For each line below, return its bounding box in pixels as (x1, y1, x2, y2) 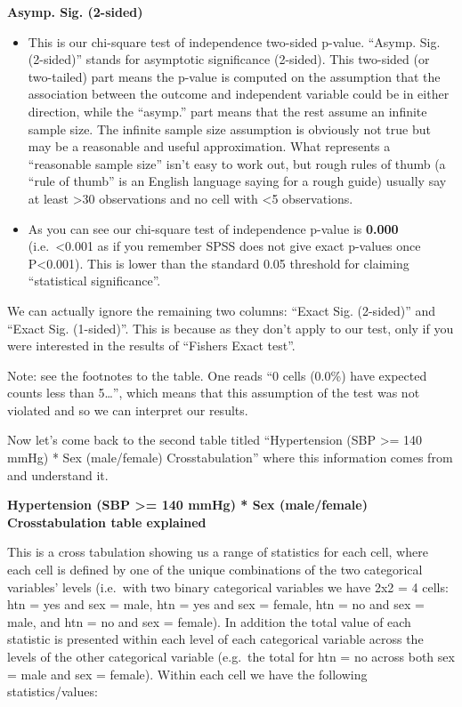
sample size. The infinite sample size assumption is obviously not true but (28, 119, 431, 138)
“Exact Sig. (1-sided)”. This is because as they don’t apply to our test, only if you (7, 318, 454, 337)
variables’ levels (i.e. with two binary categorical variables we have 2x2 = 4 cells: (7, 577, 449, 596)
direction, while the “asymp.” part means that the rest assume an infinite (28, 101, 427, 120)
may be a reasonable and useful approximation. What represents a (28, 137, 391, 156)
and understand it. (7, 465, 109, 484)
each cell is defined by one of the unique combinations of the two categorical (7, 560, 423, 579)
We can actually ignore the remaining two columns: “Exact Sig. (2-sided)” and (7, 301, 436, 319)
